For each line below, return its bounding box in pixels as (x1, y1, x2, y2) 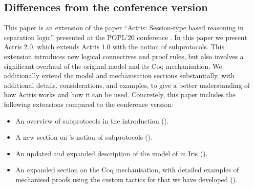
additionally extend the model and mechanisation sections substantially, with (4, 70, 235, 81)
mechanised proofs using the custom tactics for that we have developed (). (15, 174, 238, 184)
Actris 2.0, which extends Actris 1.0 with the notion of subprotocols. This (4, 42, 224, 52)
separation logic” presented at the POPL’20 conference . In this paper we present (4, 32, 247, 42)
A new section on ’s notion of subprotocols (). (15, 132, 152, 142)
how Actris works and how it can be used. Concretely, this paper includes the (4, 89, 236, 100)
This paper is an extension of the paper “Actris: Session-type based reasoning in (4, 22, 244, 33)
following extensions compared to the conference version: (4, 99, 173, 109)
